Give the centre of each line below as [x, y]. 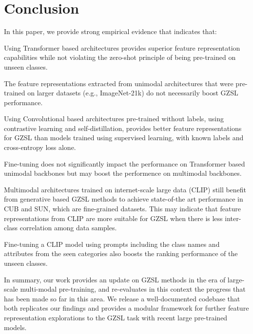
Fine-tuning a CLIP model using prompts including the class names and [112, 244]
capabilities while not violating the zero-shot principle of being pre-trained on [120, 57]
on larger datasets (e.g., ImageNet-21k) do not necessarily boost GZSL [133, 93]
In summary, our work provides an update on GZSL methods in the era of [115, 279]
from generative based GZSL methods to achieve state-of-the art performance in [124, 199]
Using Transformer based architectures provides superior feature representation [122, 47]
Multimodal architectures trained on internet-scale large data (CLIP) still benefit [125, 189]
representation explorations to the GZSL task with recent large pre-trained [116, 317]
